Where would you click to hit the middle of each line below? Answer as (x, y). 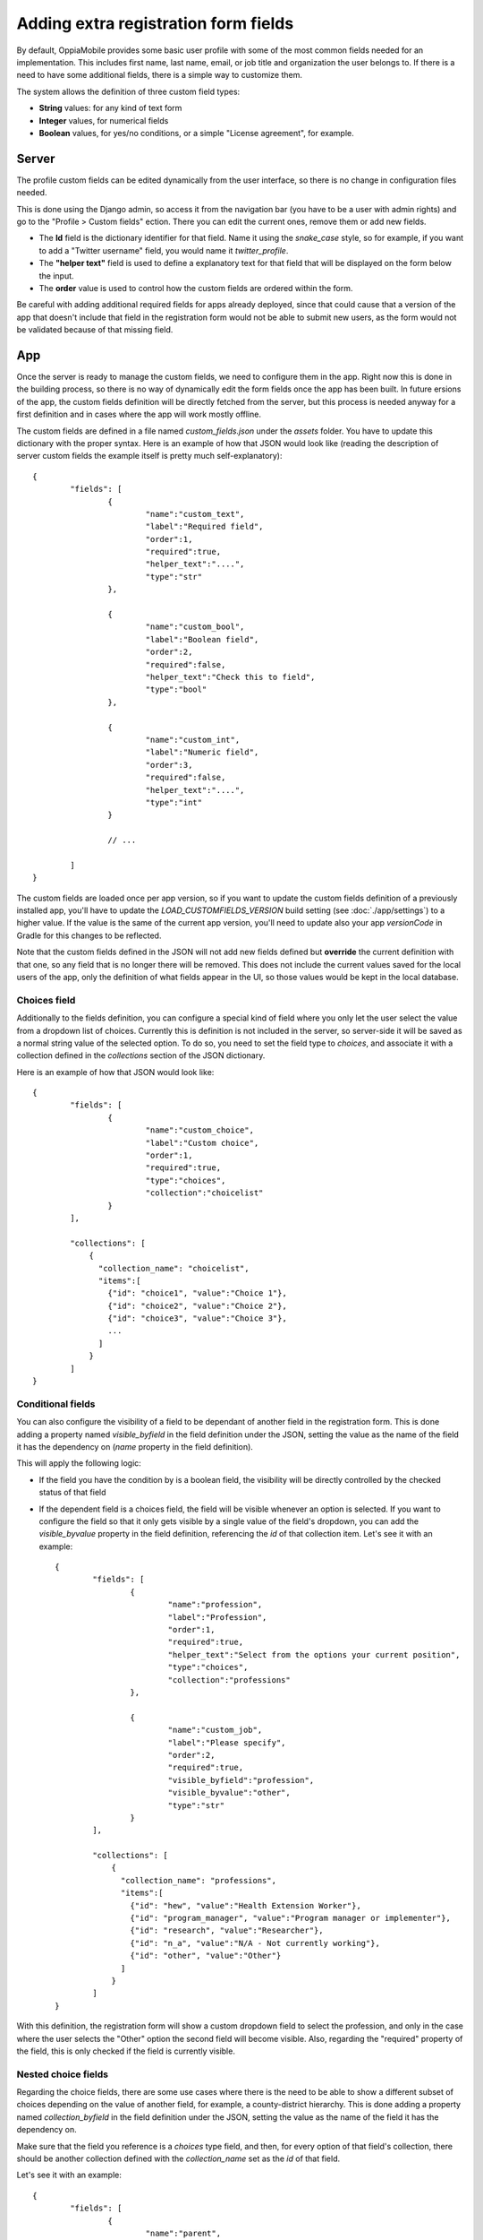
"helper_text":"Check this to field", (230, 677)
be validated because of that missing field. (95, 330)
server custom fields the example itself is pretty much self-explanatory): (149, 456)
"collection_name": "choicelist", (174, 1268)
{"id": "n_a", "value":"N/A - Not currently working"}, (255, 1943)
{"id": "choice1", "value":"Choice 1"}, (198, 1293)
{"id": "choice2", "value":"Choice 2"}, (198, 1305)
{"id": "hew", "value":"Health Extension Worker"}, (246, 1905)
